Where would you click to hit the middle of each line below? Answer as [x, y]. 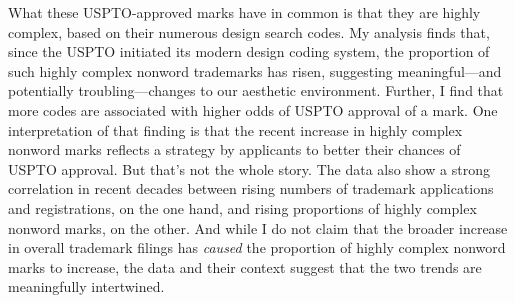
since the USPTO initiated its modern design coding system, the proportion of [249, 51]
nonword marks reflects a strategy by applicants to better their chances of [234, 149]
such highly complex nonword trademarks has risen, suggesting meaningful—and [255, 70]
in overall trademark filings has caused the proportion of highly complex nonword [257, 247]
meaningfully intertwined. [86, 286]
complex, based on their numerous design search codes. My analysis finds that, [249, 31]
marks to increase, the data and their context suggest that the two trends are [245, 266]
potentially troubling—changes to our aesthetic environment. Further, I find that [256, 90]
